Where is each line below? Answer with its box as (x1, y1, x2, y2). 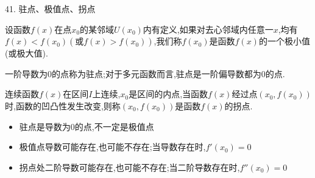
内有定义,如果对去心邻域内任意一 (143, 22, 274, 35)
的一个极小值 (258, 35, 310, 47)
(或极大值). (5, 47, 48, 60)
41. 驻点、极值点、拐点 (5, 2, 96, 15)
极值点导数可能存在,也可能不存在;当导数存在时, (19, 140, 206, 153)
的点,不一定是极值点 (74, 120, 154, 132)
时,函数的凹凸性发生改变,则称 (5, 99, 121, 112)
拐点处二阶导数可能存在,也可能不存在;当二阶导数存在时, (19, 160, 240, 173)
